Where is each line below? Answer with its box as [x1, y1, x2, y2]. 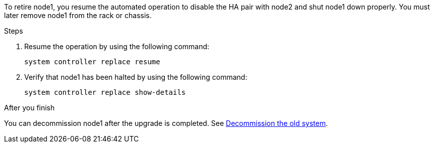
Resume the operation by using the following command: [24, 42, 210, 51]
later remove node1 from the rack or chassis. [4, 11, 152, 20]
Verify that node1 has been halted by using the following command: [24, 73, 247, 81]
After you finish [4, 103, 55, 112]
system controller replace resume [24, 58, 160, 66]
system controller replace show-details [24, 88, 186, 96]
